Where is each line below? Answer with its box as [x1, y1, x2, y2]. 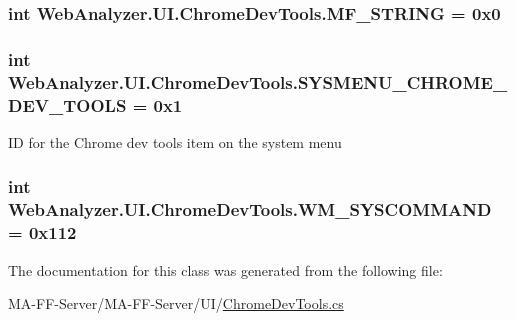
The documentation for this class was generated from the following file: [8, 259, 443, 280]
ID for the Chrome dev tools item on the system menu [8, 131, 342, 152]
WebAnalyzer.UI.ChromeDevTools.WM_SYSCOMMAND [8, 197, 492, 222]
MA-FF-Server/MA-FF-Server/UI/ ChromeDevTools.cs [8, 293, 344, 314]
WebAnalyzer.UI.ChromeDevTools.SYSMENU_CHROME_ [8, 69, 508, 94]
